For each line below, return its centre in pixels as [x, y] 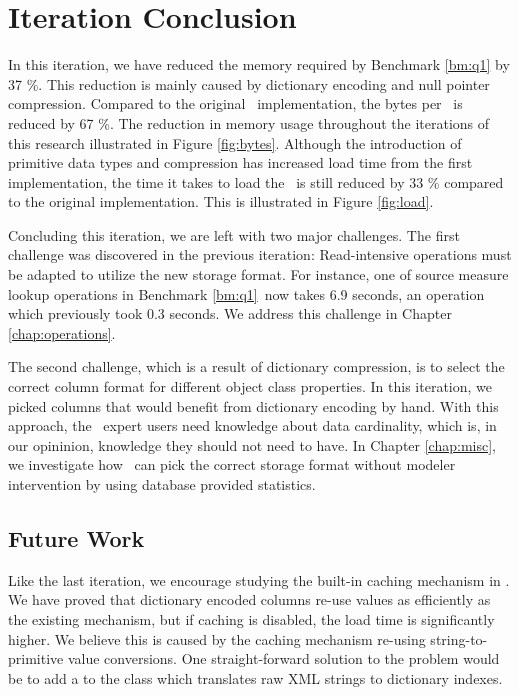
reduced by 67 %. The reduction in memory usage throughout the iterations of [249, 122]
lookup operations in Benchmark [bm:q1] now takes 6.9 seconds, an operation [246, 293]
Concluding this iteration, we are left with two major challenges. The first [234, 234]
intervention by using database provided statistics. [162, 484]
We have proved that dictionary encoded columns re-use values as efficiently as [249, 599]
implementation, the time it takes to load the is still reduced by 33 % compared [256, 181]
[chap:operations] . [62, 332]
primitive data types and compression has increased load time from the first [240, 162]
